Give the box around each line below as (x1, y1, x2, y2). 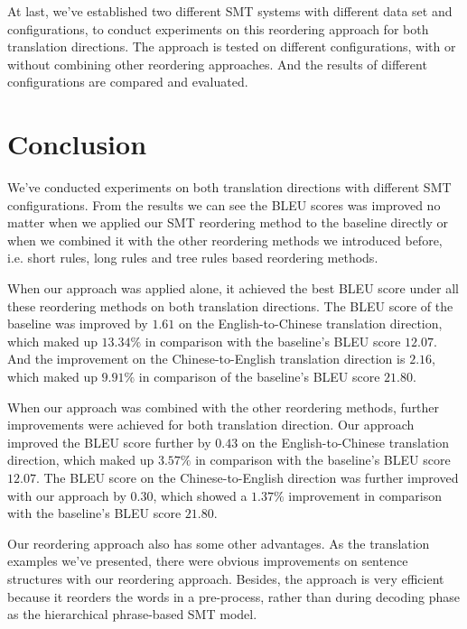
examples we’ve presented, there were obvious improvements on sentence (7, 551, 408, 570)
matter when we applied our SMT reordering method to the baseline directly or (7, 213, 449, 232)
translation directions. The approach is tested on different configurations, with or (7, 37, 456, 56)
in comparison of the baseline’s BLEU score (138, 367, 380, 386)
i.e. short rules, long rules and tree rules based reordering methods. (7, 248, 378, 267)
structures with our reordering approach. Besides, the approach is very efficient (7, 569, 444, 587)
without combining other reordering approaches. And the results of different (7, 54, 427, 73)
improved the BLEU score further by (7, 432, 211, 451)
